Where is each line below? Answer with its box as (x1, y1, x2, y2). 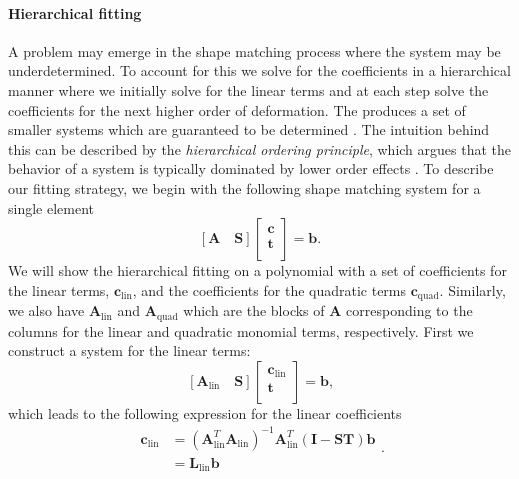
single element (8, 197, 95, 218)
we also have (8, 300, 85, 321)
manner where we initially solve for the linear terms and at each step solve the (8, 79, 489, 100)
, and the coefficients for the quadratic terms (132, 279, 407, 300)
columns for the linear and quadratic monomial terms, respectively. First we (8, 320, 474, 341)
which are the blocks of (183, 300, 325, 321)
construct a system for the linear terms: (8, 340, 251, 361)
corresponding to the (346, 300, 473, 321)
